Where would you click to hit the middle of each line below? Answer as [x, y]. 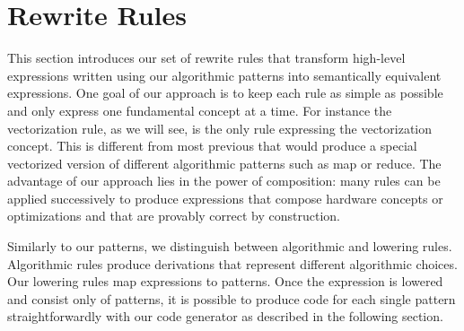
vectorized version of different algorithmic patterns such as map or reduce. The [224, 163]
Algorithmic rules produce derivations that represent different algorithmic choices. [232, 263]
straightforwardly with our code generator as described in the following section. [225, 316]
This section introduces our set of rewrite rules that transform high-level [206, 58]
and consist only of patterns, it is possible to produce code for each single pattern [232, 298]
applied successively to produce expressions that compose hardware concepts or [225, 198]
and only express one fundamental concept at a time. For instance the [200, 110]
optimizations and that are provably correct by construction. [174, 216]
